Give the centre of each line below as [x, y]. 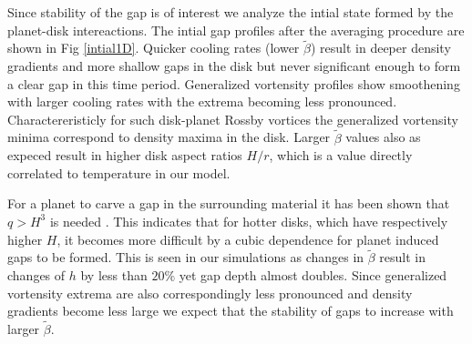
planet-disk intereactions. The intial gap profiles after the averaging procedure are [236, 30]
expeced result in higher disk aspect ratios [125, 155]
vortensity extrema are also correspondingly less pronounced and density [210, 293]
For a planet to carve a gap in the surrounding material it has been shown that [229, 203]
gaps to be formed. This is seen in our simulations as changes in [186, 257]
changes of [36, 274]
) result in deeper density [380, 48]
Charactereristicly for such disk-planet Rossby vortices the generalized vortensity [233, 119]
